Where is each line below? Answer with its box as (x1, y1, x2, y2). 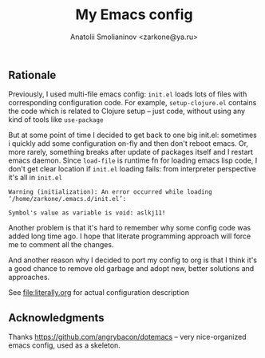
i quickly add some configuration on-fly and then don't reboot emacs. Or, (8, 139, 249, 148)
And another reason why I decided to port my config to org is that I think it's (8, 255, 258, 265)
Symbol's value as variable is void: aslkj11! (8, 209, 166, 217)
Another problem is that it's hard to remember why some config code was (8, 223, 251, 233)
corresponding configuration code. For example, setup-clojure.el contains (8, 98, 257, 108)
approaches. (8, 273, 50, 282)
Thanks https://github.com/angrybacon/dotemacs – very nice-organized (8, 332, 247, 342)
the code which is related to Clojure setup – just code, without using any (8, 106, 246, 116)
